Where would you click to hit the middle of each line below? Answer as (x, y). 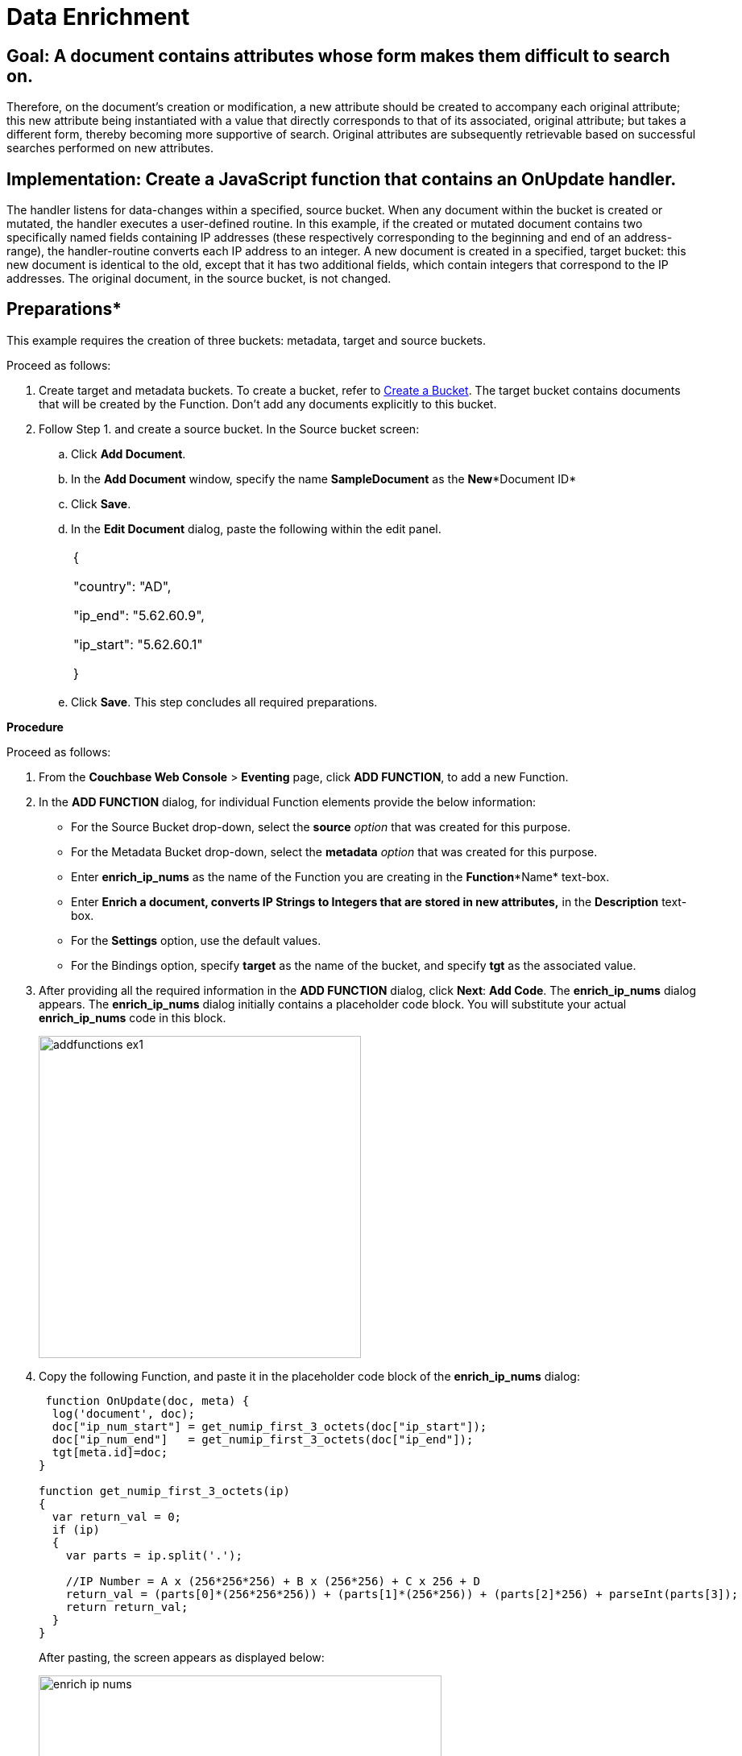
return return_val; (127, 1607)
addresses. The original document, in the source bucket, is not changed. (199, 279)
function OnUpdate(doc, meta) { (147, 1400)
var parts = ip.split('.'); (154, 1555)
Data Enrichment (98, 17)
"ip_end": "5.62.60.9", (139, 615)
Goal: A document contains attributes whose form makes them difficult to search (338, 56)
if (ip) (76, 1529)
